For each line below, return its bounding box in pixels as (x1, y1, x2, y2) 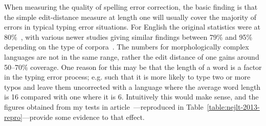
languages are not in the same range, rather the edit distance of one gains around (4, 51, 259, 62)
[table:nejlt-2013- (207, 101, 260, 112)
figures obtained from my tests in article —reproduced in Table (4, 101, 204, 112)
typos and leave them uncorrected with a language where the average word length (4, 81, 261, 92)
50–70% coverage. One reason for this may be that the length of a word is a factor (4, 61, 262, 72)
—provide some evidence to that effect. (22, 111, 145, 122)
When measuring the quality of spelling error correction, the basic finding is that (4, 2, 258, 12)
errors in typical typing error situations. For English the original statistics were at (4, 21, 261, 32)
